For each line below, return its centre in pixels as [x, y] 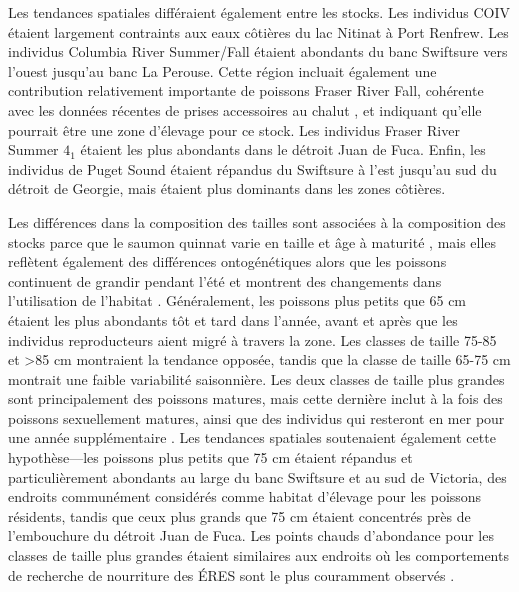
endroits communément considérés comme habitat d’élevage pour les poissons [245, 496]
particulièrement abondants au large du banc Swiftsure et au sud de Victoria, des [257, 476]
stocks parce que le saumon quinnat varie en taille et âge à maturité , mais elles [252, 241]
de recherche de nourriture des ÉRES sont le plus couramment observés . [231, 574]
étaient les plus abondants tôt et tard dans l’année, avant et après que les [233, 319]
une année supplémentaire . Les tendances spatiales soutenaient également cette [252, 437]
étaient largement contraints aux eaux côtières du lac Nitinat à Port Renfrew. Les [258, 31]
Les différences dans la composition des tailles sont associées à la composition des [257, 221]
